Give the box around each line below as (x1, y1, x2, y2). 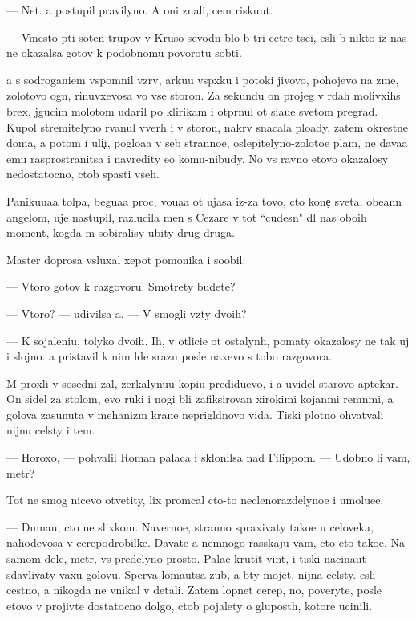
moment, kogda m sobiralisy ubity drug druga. (6, 224, 235, 241)
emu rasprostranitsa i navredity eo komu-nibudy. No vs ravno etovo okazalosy (6, 149, 389, 166)
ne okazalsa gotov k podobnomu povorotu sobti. (6, 44, 242, 61)
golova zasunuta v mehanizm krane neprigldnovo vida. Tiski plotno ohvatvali (6, 405, 384, 422)
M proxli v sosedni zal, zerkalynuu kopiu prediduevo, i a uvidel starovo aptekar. (6, 374, 398, 391)
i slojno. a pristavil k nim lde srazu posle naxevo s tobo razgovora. (6, 348, 333, 364)
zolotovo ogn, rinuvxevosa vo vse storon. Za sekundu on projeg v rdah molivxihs (6, 87, 401, 104)
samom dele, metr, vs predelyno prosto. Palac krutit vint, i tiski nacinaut (6, 550, 367, 567)
